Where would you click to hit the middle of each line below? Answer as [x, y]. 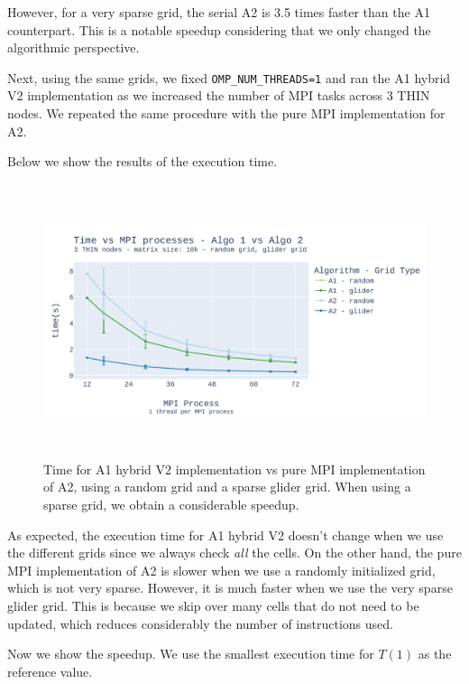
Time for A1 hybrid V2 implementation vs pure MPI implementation [234, 468]
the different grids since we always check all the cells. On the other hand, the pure [234, 553]
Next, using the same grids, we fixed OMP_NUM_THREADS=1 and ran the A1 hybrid [229, 77]
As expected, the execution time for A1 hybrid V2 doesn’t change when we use [225, 534]
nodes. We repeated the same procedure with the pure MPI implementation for [226, 113]
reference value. [50, 671]
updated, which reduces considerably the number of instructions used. [200, 623]
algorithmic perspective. [74, 47]
